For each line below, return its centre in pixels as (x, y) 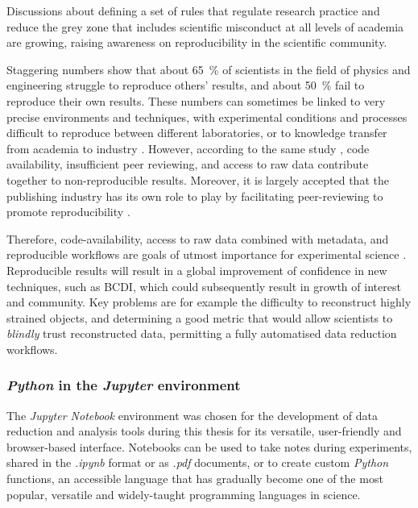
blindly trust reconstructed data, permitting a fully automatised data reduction (202, 333)
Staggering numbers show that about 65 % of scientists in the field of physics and (209, 69)
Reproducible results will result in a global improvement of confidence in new (197, 270)
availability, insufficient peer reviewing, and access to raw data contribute (188, 164)
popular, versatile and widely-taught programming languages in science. (184, 494)
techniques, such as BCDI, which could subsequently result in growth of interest (204, 286)
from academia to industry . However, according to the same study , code (188, 148)
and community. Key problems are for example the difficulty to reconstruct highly (209, 302)
